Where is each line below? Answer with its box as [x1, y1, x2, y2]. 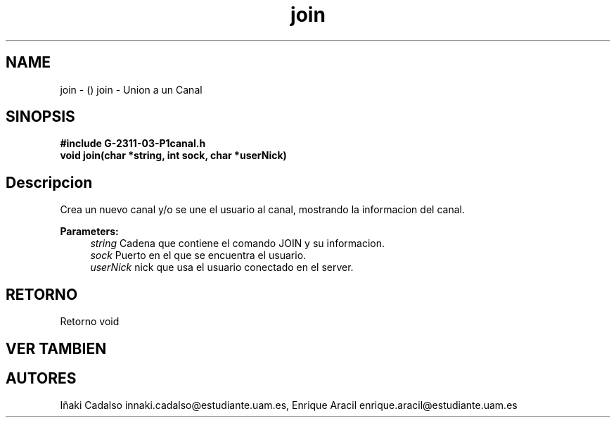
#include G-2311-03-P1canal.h [60, 137, 206, 150]
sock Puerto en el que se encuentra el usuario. [90, 249, 307, 262]
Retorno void [60, 315, 120, 328]
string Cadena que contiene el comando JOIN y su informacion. [90, 237, 385, 250]
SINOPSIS [6, 108, 75, 126]
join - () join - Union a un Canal [60, 83, 203, 96]
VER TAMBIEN [6, 339, 107, 358]
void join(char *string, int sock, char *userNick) [60, 149, 287, 162]
